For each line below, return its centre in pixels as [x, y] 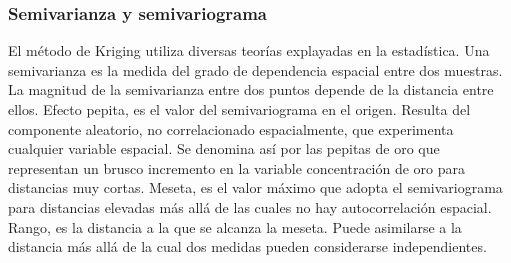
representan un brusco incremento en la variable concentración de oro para [237, 167]
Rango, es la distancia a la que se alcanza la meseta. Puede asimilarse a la [235, 226]
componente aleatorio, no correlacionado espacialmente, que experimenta [231, 128]
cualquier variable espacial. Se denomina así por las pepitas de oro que [224, 148]
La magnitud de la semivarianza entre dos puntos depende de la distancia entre [251, 89]
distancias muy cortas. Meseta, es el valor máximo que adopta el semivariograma [255, 187]
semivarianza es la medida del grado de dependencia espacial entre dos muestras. [255, 69]
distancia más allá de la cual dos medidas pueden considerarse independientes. [247, 246]
